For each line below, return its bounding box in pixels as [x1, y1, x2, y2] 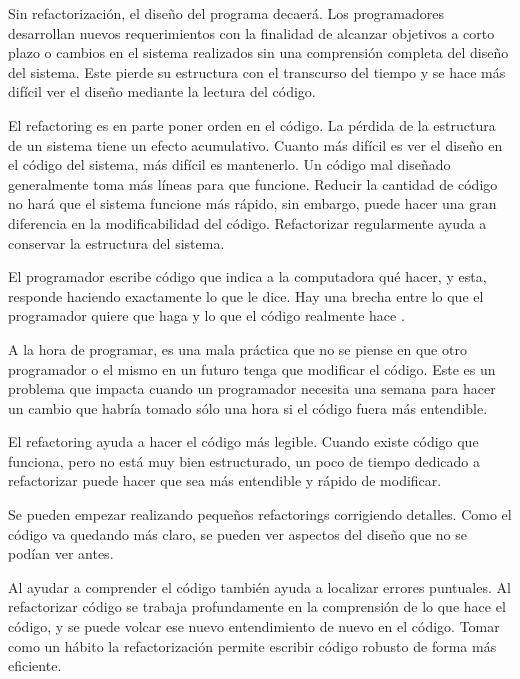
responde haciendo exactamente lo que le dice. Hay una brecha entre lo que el [8, 285, 484, 306]
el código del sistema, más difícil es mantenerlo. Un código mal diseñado [8, 154, 451, 175]
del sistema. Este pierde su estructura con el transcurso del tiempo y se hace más [8, 61, 506, 82]
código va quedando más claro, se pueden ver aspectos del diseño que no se [8, 523, 467, 544]
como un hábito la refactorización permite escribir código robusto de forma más [8, 635, 497, 656]
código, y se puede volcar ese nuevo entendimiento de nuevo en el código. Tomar [8, 616, 500, 637]
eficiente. [8, 655, 62, 676]
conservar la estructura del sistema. [8, 232, 225, 253]
